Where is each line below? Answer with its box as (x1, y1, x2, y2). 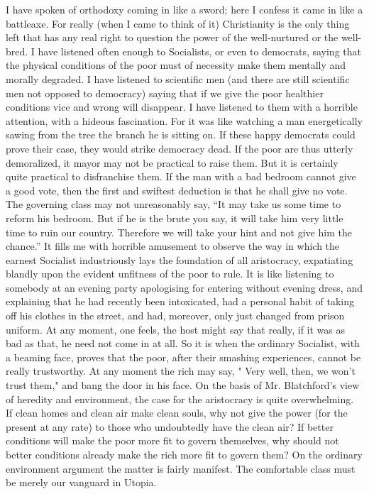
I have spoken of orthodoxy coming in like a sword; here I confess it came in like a (6, 2, 363, 16)
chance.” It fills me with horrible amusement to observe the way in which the (6, 238, 340, 253)
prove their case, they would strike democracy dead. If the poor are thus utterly (6, 141, 353, 155)
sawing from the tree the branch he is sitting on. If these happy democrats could (6, 127, 356, 142)
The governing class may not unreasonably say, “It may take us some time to (6, 197, 341, 212)
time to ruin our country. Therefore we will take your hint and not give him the (6, 224, 352, 239)
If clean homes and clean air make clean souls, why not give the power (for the (6, 405, 348, 420)
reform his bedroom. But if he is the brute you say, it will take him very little (6, 210, 343, 225)
